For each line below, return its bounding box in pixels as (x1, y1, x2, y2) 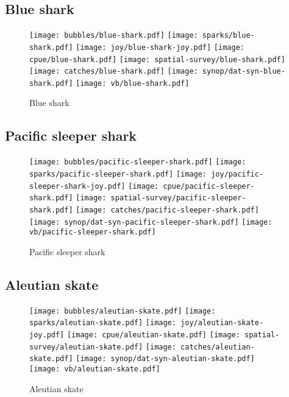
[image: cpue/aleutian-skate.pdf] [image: (66, 330, 240, 339)
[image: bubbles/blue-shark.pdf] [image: (29, 31, 198, 40)
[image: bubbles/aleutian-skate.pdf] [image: (29, 306, 216, 315)
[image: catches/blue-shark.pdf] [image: (29, 67, 198, 76)
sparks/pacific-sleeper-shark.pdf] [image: (29, 169, 207, 178)
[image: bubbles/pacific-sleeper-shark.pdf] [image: (29, 158, 246, 167)
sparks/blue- (202, 31, 255, 40)
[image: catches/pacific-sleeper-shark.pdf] (76, 205, 259, 214)
